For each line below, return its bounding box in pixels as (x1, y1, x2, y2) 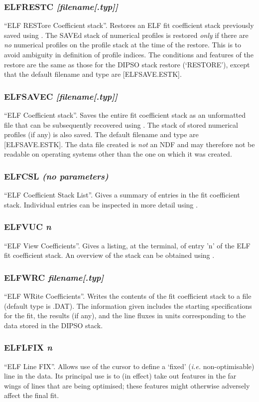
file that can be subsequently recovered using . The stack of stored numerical (4, 119, 238, 130)
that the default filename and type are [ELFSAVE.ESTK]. (4, 69, 182, 79)
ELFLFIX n (4, 341, 52, 354)
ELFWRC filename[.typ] (4, 271, 104, 283)
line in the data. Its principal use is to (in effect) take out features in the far (4, 371, 237, 381)
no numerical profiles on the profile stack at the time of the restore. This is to (4, 39, 242, 50)
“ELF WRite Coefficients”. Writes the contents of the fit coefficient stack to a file (4, 291, 252, 301)
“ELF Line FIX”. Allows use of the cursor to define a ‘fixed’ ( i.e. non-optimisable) (4, 361, 255, 371)
